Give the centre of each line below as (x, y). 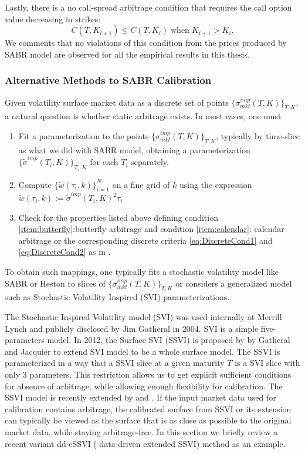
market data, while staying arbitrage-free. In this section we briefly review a (141, 431)
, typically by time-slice (258, 135)
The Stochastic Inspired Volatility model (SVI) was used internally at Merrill (143, 317)
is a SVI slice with (267, 363)
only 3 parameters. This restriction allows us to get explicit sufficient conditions (148, 374)
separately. (150, 162)
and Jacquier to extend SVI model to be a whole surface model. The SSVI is (143, 351)
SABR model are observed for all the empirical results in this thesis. (127, 54)
